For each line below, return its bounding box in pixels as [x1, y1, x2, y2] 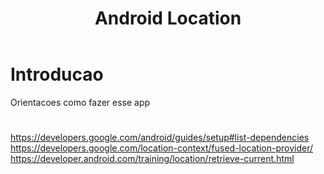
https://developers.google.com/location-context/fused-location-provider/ [10, 142, 314, 154]
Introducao [10, 63, 104, 86]
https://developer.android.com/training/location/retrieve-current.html [10, 153, 295, 165]
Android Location [94, 7, 242, 30]
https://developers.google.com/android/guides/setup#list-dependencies [10, 132, 310, 144]
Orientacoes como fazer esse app [10, 96, 151, 108]
